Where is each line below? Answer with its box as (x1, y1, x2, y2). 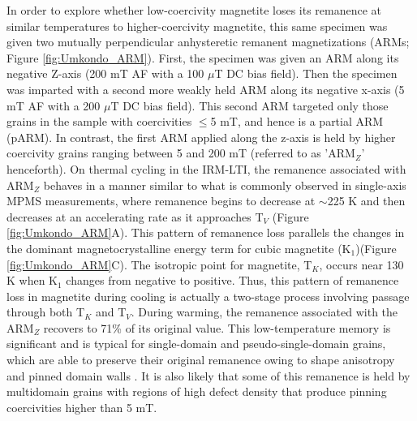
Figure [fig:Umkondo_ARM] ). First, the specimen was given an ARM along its (6, 49, 399, 66)
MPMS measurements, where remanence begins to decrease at (6, 192, 316, 209)
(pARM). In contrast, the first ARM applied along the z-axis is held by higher (6, 128, 396, 145)
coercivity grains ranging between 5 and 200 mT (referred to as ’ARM (6, 144, 355, 161)
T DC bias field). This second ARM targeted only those (110, 97, 389, 114)
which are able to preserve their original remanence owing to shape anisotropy (6, 351, 395, 368)
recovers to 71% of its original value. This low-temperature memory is (43, 319, 391, 336)
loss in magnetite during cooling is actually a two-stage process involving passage (6, 287, 410, 304)
